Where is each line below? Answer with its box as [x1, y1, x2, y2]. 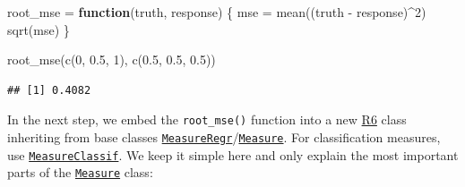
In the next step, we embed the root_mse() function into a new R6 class [7, 110, 407, 129]
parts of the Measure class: [7, 163, 153, 182]
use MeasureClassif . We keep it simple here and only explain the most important [7, 145, 459, 164]
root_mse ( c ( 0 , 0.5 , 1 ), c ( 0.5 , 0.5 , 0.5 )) [7, 50, 216, 69]
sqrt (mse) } [7, 20, 70, 38]
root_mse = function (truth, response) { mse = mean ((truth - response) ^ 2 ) [7, 3, 426, 21]
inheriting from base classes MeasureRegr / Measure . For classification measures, [7, 128, 441, 147]
